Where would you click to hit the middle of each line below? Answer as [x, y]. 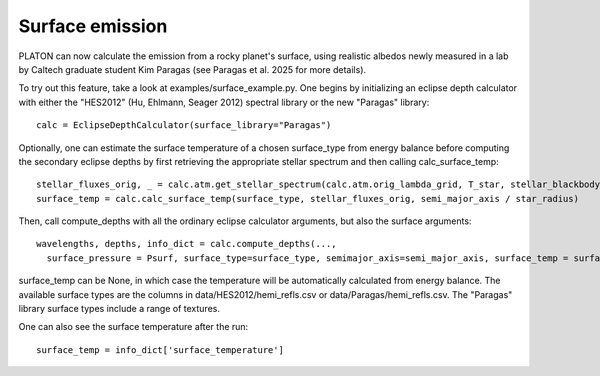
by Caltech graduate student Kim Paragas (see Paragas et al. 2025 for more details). [192, 69]
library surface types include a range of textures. [119, 309]
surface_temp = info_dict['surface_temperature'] [160, 349]
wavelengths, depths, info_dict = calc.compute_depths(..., [186, 244]
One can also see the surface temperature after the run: [133, 327]
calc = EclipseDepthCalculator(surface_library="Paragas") [184, 125]
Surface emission [93, 26]
